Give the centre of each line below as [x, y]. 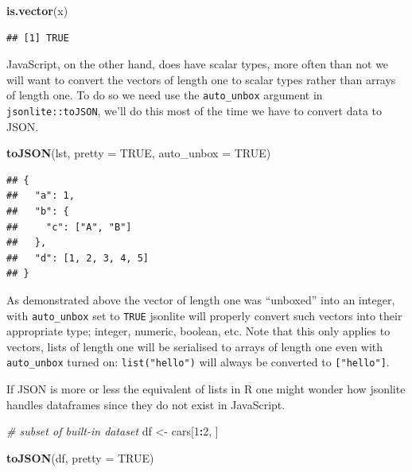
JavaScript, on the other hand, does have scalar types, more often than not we [198, 64]
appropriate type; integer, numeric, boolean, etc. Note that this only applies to [198, 331]
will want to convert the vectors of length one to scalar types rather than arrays [201, 79]
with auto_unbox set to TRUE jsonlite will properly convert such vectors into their [204, 315]
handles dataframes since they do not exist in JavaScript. [146, 404]
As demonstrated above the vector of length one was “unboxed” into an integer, [201, 300]
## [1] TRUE [38, 38]
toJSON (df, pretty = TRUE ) [80, 457]
